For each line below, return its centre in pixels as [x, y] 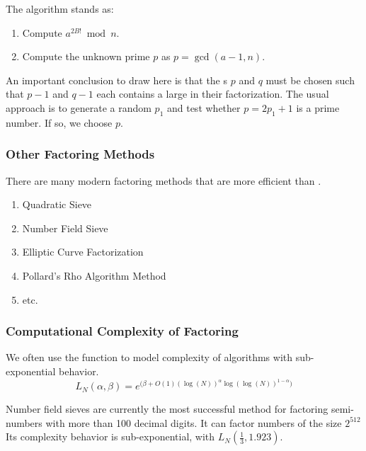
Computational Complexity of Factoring [122, 331]
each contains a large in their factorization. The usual [213, 94]
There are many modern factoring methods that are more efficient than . [164, 180]
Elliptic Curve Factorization [83, 252]
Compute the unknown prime [86, 56]
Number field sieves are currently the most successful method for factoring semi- [180, 409]
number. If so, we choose [59, 122]
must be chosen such [310, 80]
